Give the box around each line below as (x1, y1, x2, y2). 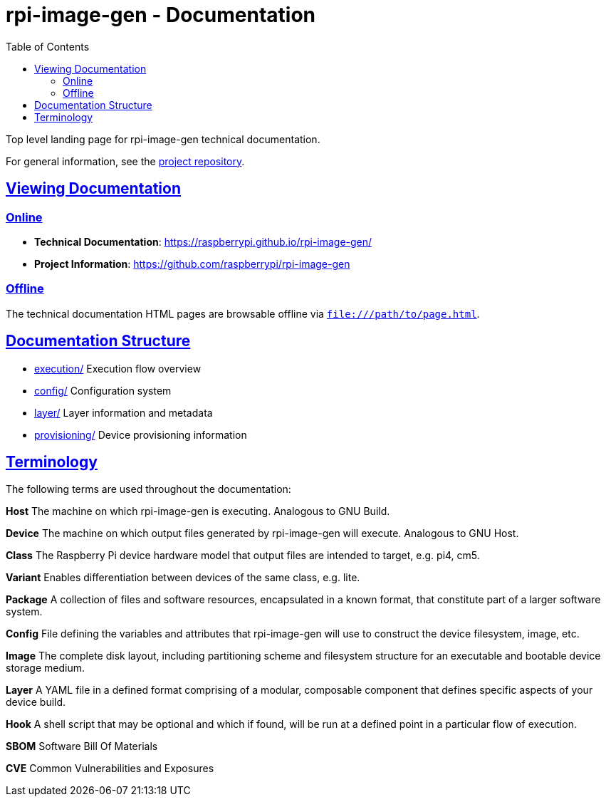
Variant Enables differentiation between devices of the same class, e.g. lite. (6, 571, 360, 584)
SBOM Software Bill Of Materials (6, 740, 158, 753)
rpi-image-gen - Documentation (6, 3, 316, 27)
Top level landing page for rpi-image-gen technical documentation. (6, 132, 320, 145)
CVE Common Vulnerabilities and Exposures (6, 762, 214, 775)
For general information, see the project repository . (6, 155, 245, 167)
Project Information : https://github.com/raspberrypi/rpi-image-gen (34, 257, 350, 270)
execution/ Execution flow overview (34, 362, 202, 375)
